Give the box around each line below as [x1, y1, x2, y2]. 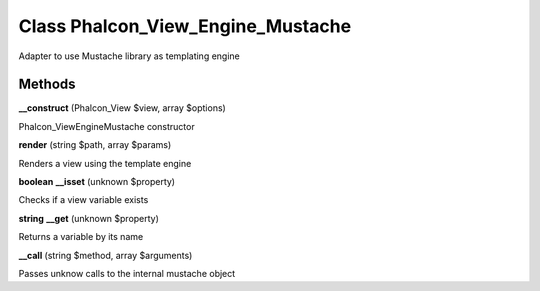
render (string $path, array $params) [18, 139, 172, 151]
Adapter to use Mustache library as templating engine [18, 50, 240, 62]
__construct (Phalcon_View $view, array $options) [18, 102, 227, 114]
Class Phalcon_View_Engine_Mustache [18, 15, 352, 37]
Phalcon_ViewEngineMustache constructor [18, 120, 195, 132]
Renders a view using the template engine [18, 157, 192, 169]
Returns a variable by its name [18, 231, 144, 243]
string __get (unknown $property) [18, 212, 160, 224]
